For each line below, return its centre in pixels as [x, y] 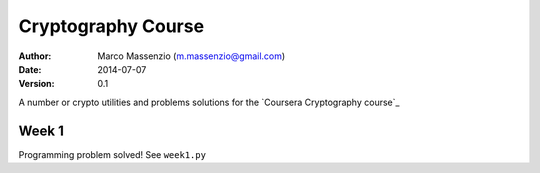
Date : [30, 69]
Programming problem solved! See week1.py [112, 154]
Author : [35, 56]
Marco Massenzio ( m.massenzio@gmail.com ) [191, 56]
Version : [36, 84]
